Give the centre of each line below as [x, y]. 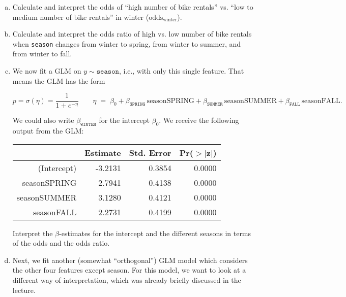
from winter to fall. [42, 54]
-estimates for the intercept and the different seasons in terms [155, 233]
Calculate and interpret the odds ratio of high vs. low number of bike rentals [132, 34]
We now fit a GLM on [47, 71]
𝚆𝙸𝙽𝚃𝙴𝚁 [88, 125]
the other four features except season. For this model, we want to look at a [129, 270]
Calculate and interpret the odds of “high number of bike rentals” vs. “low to [133, 7]
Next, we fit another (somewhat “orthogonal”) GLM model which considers [130, 260]
